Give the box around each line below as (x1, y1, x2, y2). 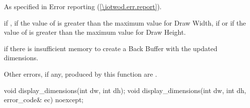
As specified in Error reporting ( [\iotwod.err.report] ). (4, 1, 162, 11)
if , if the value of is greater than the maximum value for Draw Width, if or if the (4, 17, 246, 27)
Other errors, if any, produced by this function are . (4, 68, 157, 79)
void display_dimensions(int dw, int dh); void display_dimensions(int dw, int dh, (4, 85, 246, 95)
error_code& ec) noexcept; (4, 94, 84, 105)
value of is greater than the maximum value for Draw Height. (4, 27, 186, 37)
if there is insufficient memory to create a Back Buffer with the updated (4, 43, 218, 53)
